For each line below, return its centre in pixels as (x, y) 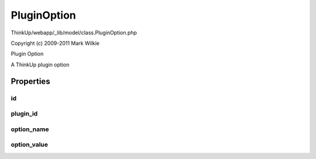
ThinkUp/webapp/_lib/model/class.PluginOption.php (74, 33)
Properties (30, 81)
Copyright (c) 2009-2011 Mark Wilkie (55, 43)
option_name (30, 129)
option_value (29, 144)
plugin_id (24, 114)
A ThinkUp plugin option (40, 65)
